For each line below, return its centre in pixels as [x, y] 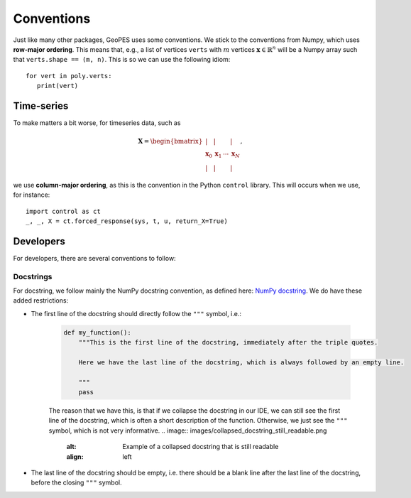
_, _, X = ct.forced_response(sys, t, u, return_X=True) [127, 221]
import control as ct [63, 211]
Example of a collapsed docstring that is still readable [201, 447]
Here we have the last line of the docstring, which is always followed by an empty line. [241, 362]
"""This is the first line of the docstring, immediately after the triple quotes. [228, 342]
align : [75, 456]
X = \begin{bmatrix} [170, 141]
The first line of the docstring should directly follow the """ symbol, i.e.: [136, 313]
